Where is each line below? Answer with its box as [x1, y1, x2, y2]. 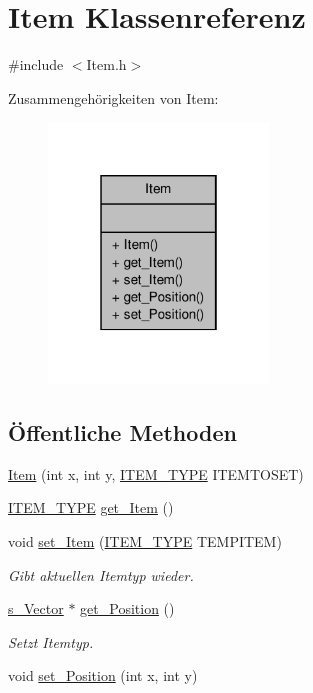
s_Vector [8, 598, 64, 619]
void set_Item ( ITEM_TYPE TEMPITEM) [8, 530, 282, 551]
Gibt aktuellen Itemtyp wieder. [8, 564, 194, 585]
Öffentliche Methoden [8, 416, 237, 447]
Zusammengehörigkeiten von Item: [8, 87, 219, 108]
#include [8, 54, 64, 75]
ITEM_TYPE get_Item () [8, 497, 174, 518]
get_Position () [80, 598, 175, 619]
